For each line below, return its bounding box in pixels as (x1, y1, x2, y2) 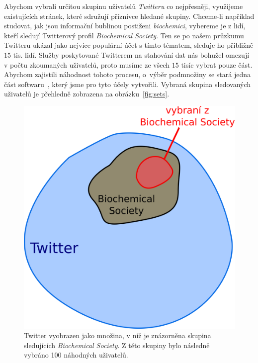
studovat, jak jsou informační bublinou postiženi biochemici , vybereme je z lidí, (4, 20, 246, 31)
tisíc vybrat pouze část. (181, 59, 253, 70)
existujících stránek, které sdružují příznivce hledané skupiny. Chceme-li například (4, 10, 255, 21)
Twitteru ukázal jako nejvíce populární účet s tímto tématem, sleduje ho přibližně (4, 40, 254, 50)
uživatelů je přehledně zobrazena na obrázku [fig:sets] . (4, 89, 170, 99)
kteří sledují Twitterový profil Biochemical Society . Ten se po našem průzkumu (4, 30, 244, 40)
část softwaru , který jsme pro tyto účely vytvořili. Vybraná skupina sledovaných (4, 79, 251, 89)
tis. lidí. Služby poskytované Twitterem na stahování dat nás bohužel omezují (13, 49, 250, 60)
